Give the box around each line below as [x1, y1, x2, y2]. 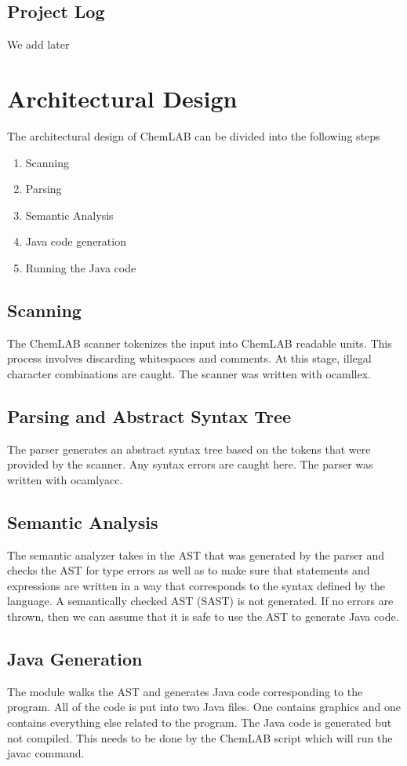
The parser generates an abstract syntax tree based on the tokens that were [7, 440, 371, 457]
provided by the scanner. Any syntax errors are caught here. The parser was [7, 456, 373, 472]
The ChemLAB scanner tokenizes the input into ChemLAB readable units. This [7, 334, 392, 351]
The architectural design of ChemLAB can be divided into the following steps [7, 127, 380, 144]
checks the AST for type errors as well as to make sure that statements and [7, 562, 370, 578]
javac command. [7, 745, 85, 761]
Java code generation [25, 233, 126, 250]
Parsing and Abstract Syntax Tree [7, 403, 292, 428]
